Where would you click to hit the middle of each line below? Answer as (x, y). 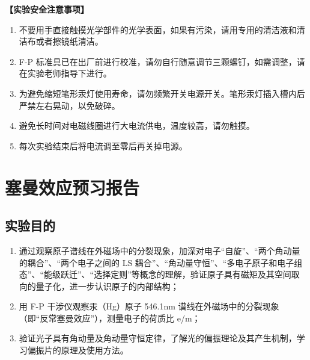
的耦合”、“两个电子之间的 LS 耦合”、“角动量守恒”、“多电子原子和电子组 (161, 262)
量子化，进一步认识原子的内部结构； (107, 286)
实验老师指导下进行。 (69, 73)
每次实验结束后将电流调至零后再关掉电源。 (103, 145)
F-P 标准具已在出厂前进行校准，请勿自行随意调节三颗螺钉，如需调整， (158, 61)
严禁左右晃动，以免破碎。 (69, 105)
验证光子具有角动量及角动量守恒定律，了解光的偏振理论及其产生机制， (158, 338)
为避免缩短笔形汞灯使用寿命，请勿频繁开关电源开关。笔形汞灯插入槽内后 (162, 93)
